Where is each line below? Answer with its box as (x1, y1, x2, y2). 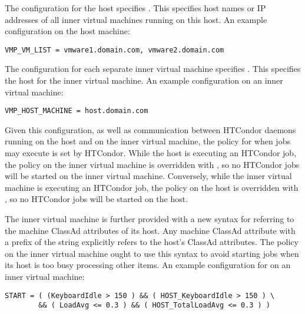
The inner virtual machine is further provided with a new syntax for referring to (5, 213, 294, 225)
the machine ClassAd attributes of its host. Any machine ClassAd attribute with (5, 224, 296, 236)
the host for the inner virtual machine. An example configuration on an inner (5, 74, 283, 87)
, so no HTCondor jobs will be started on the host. (5, 193, 188, 205)
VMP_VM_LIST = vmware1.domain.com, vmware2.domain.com (5, 45, 224, 54)
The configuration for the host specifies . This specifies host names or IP (5, 2, 266, 14)
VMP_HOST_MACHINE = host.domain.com (5, 107, 148, 115)
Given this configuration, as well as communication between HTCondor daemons (5, 123, 296, 135)
